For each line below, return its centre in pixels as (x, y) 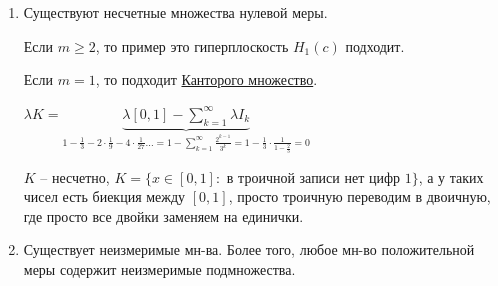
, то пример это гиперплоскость (192, 45)
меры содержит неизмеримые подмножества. (159, 269)
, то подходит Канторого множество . (206, 79)
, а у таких (451, 176)
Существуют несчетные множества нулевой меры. (175, 12)
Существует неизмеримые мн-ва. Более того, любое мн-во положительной (249, 249)
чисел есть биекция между (104, 196)
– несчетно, (75, 176)
